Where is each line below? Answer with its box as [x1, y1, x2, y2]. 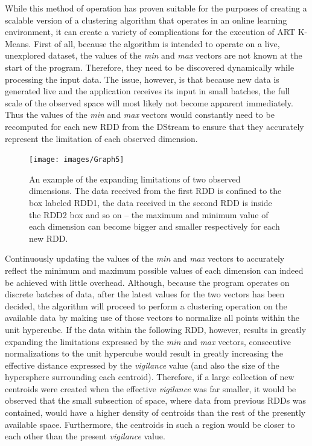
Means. [5, 37, 31, 50]
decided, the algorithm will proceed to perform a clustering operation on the [5, 299, 287, 312]
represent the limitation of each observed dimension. [5, 132, 198, 144]
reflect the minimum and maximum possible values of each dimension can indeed [5, 263, 304, 276]
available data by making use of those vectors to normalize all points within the [5, 311, 300, 324]
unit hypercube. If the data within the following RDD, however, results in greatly [5, 323, 307, 335]
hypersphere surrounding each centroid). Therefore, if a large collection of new [5, 370, 294, 383]
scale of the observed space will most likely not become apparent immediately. [5, 96, 293, 109]
